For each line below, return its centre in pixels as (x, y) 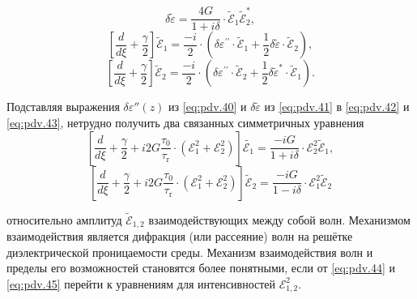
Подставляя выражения (63, 107)
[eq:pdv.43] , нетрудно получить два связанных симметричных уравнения (185, 122)
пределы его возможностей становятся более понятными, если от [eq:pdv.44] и (201, 268)
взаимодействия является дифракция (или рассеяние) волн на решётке (180, 236)
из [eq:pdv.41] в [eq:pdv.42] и (337, 107)
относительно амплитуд (64, 219)
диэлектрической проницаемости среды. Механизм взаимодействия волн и (190, 252)
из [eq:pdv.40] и (208, 107)
